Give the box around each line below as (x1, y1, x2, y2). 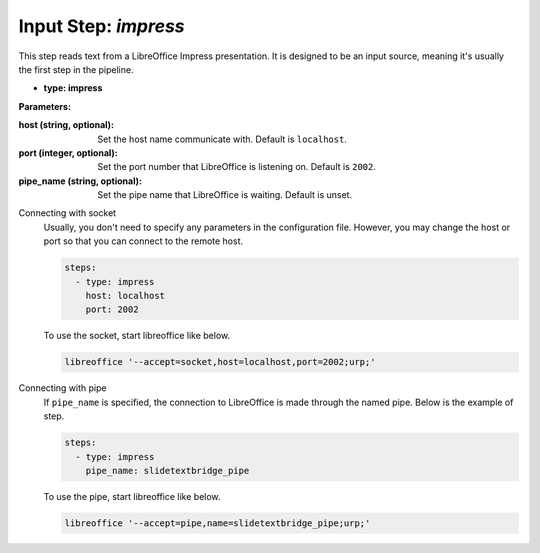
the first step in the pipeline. (18, 63, 134, 75)
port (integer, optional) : (18, 146, 119, 159)
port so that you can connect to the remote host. (43, 235, 244, 247)
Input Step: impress (18, 15, 185, 37)
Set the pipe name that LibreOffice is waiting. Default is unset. (97, 189, 353, 201)
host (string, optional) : (18, 119, 115, 131)
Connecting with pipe (18, 382, 107, 394)
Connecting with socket (18, 207, 117, 219)
